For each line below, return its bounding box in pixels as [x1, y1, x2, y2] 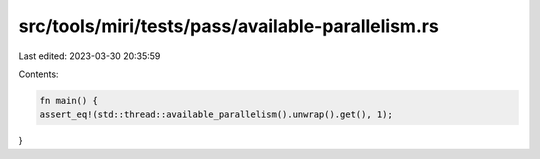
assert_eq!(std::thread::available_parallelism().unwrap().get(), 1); [39, 109, 394, 120]
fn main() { [39, 95, 99, 106]
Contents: [18, 68, 59, 80]
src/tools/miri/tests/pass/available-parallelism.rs [18, 15, 439, 37]
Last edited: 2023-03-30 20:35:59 [18, 50, 161, 62]
